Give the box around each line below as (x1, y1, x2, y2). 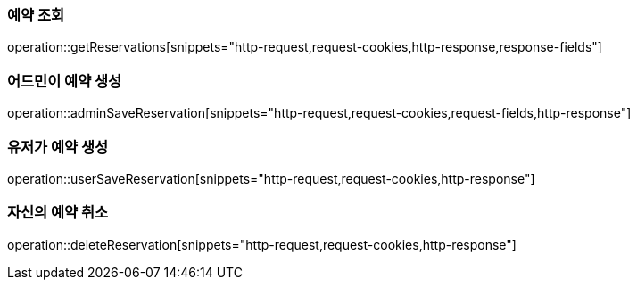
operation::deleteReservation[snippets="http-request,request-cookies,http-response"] (7, 236, 517, 252)
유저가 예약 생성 (7, 137, 109, 156)
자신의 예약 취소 (7, 203, 109, 222)
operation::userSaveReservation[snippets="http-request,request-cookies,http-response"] (7, 170, 535, 186)
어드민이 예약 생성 (7, 71, 122, 90)
